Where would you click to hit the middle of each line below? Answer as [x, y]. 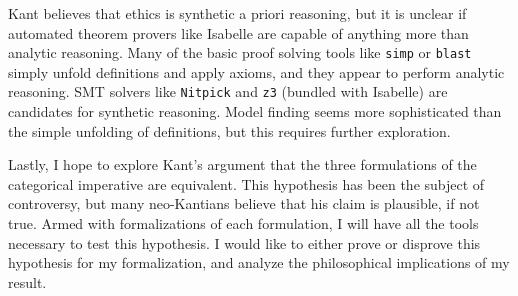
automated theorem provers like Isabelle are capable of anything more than [238, 32]
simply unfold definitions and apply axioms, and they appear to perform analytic [256, 71]
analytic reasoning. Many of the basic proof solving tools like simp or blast [240, 52]
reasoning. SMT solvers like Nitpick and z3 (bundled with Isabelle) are [228, 91]
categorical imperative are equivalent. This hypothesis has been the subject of [246, 183]
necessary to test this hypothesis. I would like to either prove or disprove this [244, 242]
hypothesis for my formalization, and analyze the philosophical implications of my [259, 262]
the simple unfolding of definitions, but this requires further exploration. [229, 130]
